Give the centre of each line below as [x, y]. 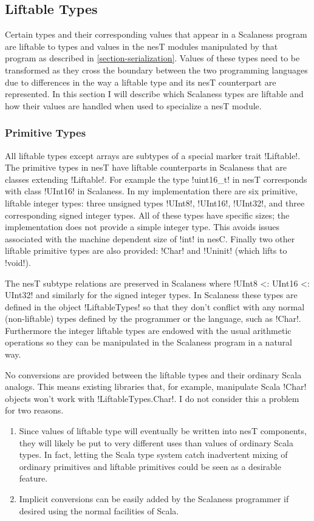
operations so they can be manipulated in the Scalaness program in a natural [148, 342]
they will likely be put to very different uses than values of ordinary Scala [156, 442]
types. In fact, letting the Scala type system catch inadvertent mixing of [153, 455]
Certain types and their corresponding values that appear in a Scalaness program [156, 34]
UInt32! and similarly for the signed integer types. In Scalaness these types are [151, 295]
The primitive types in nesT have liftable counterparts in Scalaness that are [146, 167]
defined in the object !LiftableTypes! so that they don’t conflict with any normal [155, 306]
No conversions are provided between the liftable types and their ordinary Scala [153, 374]
